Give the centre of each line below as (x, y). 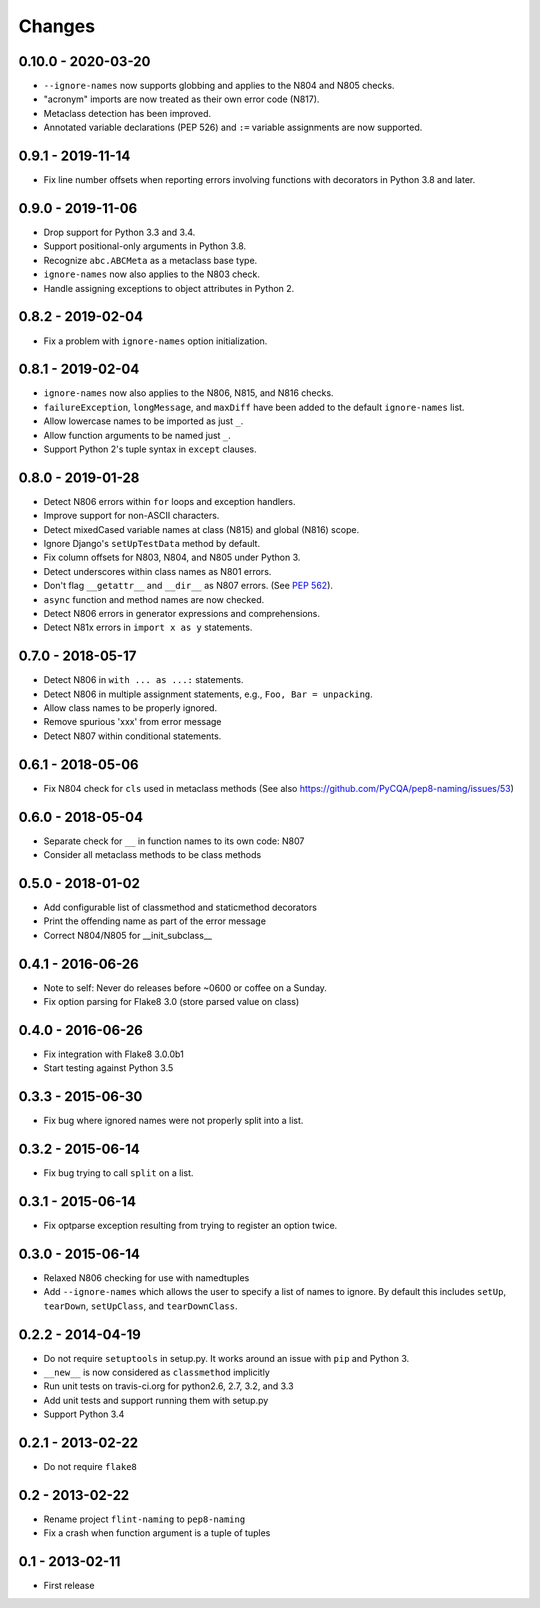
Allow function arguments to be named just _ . (137, 435)
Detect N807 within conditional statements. (132, 736)
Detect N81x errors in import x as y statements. (148, 627)
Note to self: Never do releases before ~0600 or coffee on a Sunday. (185, 987)
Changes (56, 26)
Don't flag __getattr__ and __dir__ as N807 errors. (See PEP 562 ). (188, 586)
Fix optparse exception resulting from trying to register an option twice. (190, 1226)
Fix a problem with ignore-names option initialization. (155, 341)
